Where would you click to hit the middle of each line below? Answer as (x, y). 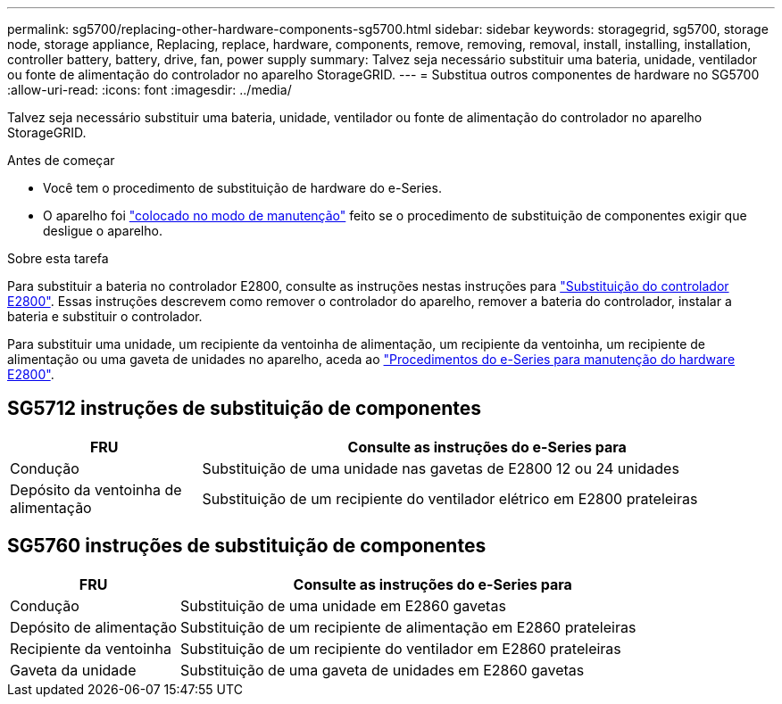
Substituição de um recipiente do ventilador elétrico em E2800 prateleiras (450, 498)
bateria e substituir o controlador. (105, 316)
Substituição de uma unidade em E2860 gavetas (343, 605)
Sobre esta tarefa (58, 258)
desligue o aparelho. (103, 231)
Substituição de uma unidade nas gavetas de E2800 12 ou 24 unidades (441, 468)
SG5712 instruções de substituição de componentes (245, 409)
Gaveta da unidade (73, 670)
